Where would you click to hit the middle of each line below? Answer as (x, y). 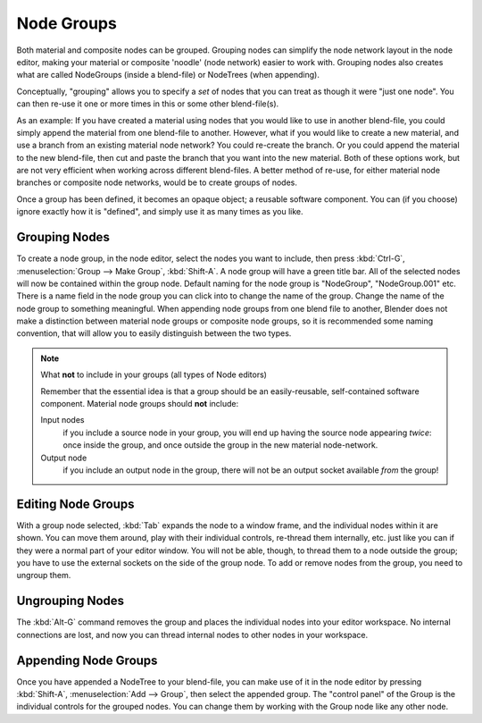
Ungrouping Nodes (71, 601)
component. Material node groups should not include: (140, 404)
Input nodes (62, 420)
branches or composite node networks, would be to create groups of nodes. (157, 182)
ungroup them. (44, 576)
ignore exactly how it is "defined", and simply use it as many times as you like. (160, 212)
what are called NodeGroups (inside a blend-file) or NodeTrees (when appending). (168, 75)
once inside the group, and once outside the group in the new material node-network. (220, 445)
